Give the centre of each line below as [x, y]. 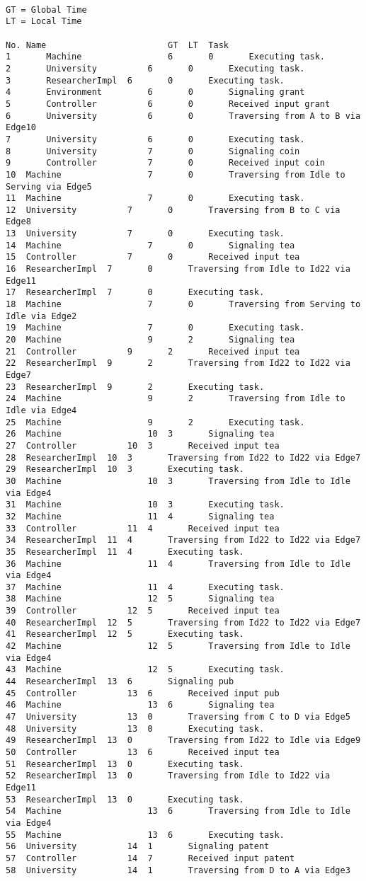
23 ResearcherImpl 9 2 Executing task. [135, 387]
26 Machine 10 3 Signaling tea [140, 434]
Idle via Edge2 [41, 316]
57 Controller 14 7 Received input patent [150, 858]
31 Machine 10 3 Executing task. [145, 505]
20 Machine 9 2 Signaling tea [150, 340]
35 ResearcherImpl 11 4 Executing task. [125, 552]
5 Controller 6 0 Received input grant [168, 104]
